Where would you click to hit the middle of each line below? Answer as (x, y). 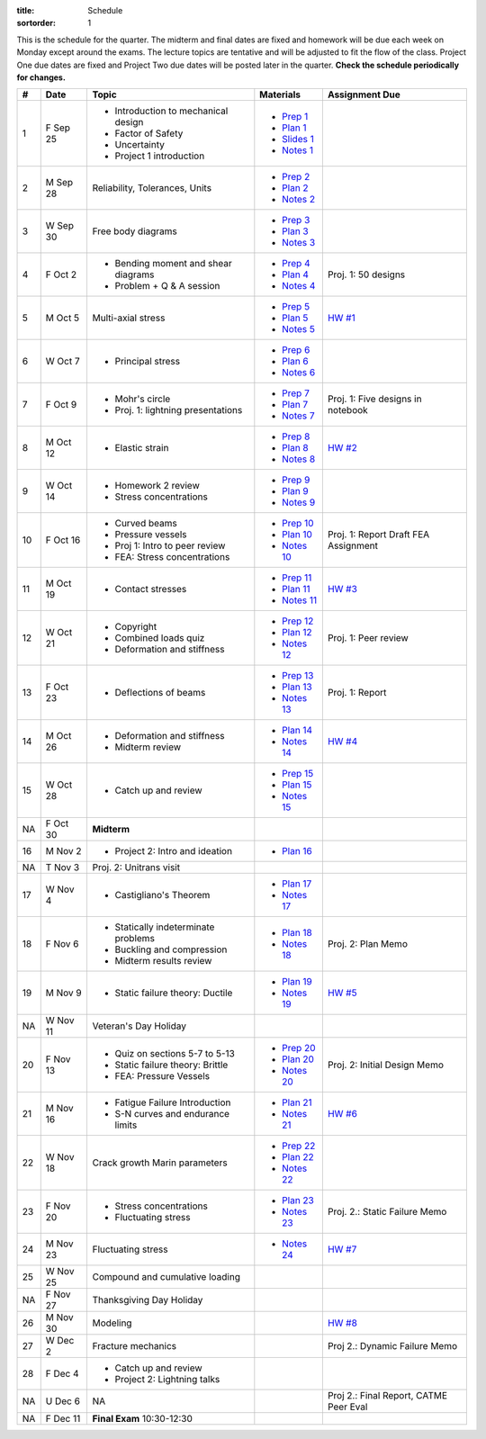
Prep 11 (297, 578)
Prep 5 (296, 307)
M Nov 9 (63, 993)
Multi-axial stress (129, 318)
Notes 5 (298, 329)
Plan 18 (297, 933)
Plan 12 (297, 633)
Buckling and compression (171, 949)
